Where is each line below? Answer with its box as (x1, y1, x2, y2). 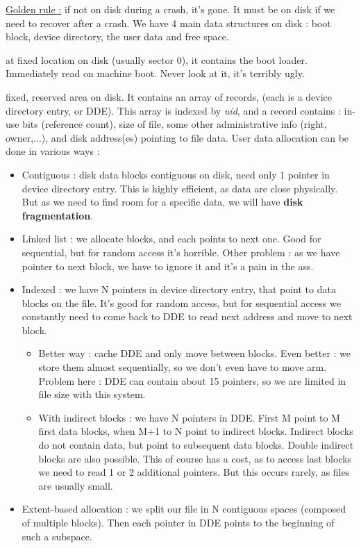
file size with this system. (38, 387, 146, 401)
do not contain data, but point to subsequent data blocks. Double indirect (38, 438, 354, 452)
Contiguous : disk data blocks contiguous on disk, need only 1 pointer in (22, 167, 330, 181)
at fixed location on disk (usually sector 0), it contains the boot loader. (6, 52, 308, 67)
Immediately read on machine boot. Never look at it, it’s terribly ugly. (6, 66, 305, 81)
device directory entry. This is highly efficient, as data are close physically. (22, 181, 338, 195)
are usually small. (38, 478, 113, 492)
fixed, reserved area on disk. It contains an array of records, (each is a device (6, 89, 333, 103)
